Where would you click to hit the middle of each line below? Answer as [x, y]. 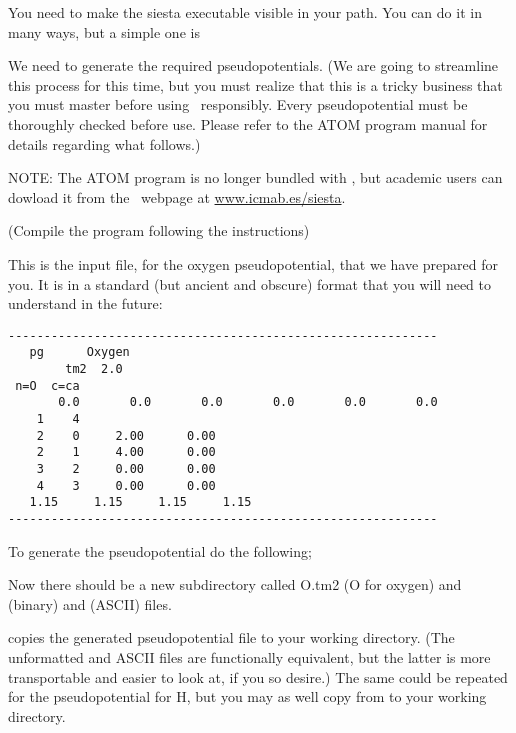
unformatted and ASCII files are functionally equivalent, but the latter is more [249, 656]
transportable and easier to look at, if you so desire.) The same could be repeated [258, 676]
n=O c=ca [47, 385]
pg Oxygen [79, 352]
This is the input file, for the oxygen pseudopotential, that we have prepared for [253, 263]
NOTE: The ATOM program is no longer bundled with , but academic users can [255, 177]
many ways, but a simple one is [104, 31]
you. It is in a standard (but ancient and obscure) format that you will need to [249, 283]
